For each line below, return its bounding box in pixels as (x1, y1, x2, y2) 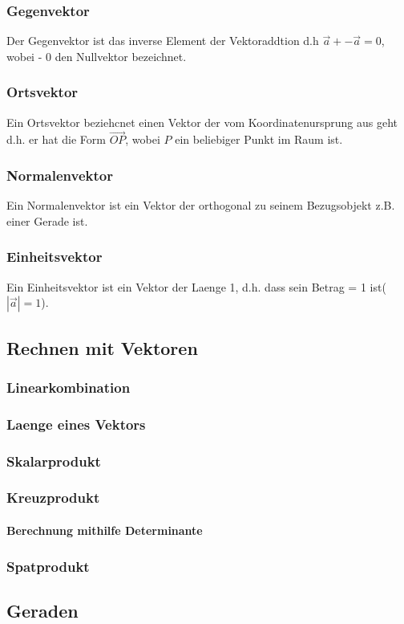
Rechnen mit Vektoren (6, 335, 198, 360)
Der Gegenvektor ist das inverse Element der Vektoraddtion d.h (6, 32, 319, 49)
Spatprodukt (6, 556, 90, 576)
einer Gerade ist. (6, 212, 88, 229)
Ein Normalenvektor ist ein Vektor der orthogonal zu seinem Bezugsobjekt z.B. (6, 197, 395, 214)
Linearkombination (6, 377, 131, 397)
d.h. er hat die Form (6, 131, 106, 148)
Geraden (6, 597, 79, 622)
